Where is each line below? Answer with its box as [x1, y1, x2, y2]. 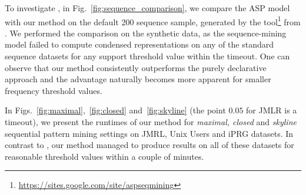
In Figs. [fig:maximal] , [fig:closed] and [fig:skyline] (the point [5, 104, 226, 116]
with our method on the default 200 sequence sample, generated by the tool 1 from [5, 14, 301, 28]
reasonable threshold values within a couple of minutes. [5, 150, 204, 162]
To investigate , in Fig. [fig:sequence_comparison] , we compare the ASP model [5, 2, 290, 14]
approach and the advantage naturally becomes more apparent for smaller [5, 73, 271, 85]
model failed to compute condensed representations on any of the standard [5, 38, 274, 51]
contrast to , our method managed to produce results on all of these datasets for [5, 139, 294, 151]
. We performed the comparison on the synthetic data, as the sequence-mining [5, 26, 287, 39]
